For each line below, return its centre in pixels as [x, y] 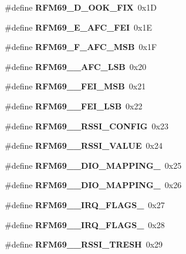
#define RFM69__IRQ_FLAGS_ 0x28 [85, 224]
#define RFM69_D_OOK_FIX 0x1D [81, 7]
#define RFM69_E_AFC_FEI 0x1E [79, 27]
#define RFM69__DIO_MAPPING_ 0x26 [93, 185]
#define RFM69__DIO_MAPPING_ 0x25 [93, 165]
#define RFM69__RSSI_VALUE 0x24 [84, 146]
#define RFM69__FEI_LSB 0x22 [74, 106]
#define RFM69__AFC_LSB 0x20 [76, 66]
